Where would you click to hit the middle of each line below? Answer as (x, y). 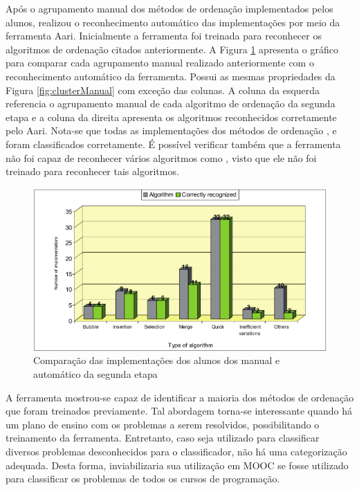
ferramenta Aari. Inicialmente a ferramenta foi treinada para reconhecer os (164, 36)
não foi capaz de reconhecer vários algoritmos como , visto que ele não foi (161, 157)
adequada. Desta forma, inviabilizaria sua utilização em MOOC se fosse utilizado (177, 465)
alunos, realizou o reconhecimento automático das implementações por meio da (173, 22)
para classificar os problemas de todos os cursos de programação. (143, 479)
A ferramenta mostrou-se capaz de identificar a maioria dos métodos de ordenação (180, 397)
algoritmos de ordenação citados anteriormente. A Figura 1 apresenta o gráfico (172, 49)
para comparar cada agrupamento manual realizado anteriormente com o (160, 63)
